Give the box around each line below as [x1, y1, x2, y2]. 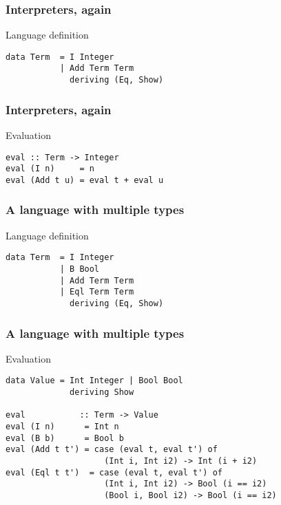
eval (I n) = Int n [6, 422, 119, 432]
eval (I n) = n [6, 164, 94, 174]
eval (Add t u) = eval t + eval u [6, 175, 164, 185]
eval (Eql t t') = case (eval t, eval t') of [6, 467, 222, 477]
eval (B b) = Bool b [6, 433, 124, 443]
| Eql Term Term [59, 287, 134, 297]
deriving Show [70, 387, 134, 398]
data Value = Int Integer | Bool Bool [6, 376, 183, 386]
